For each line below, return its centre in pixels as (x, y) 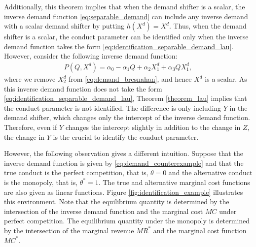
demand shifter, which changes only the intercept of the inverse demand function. (127, 117)
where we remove (30, 79)
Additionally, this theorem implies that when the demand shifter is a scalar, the (125, 6)
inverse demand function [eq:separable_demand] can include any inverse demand (126, 16)
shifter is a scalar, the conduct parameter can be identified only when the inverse (126, 37)
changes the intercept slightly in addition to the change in (153, 127)
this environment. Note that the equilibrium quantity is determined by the (117, 201)
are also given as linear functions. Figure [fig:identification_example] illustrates (124, 192)
